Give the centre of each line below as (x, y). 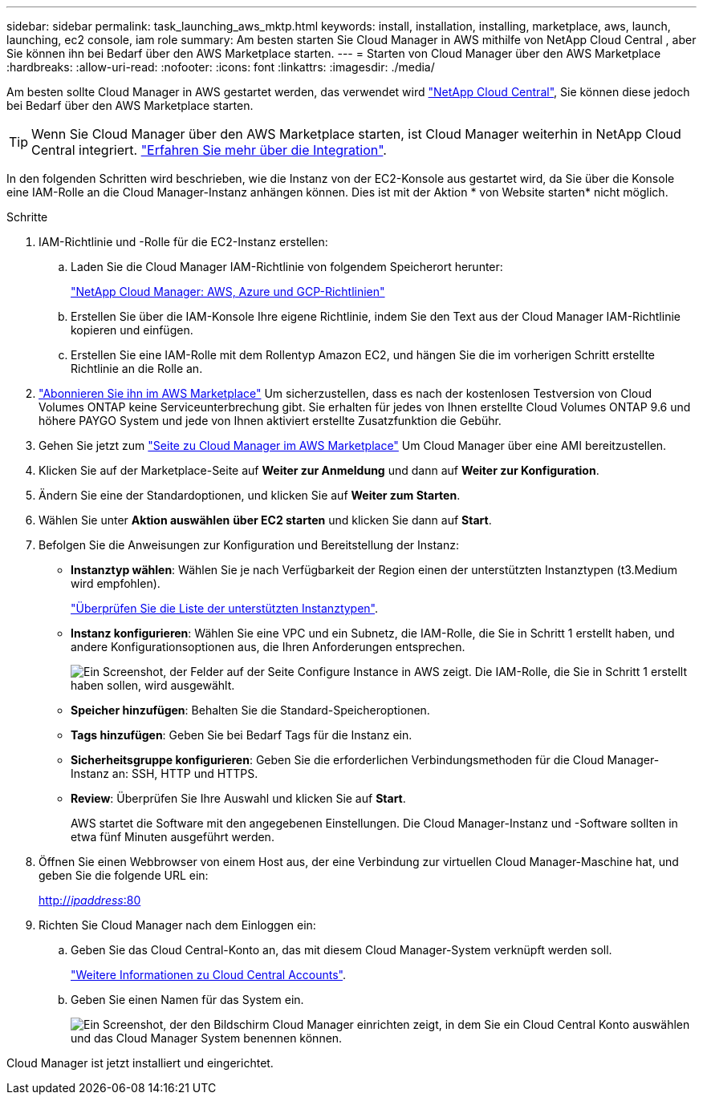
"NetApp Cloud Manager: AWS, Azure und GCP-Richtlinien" (228, 291)
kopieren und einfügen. (132, 330)
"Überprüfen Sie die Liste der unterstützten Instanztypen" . (225, 608)
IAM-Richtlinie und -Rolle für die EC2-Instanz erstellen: (183, 242)
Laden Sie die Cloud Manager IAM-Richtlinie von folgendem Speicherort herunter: (287, 267)
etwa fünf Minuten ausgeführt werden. (173, 837)
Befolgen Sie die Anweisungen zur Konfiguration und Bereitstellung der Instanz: (249, 545)
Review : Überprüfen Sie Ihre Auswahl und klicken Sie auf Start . (238, 798)
